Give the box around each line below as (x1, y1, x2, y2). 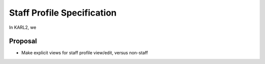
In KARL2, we (9, 24, 36, 30)
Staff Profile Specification (9, 7, 117, 18)
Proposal (9, 37, 37, 45)
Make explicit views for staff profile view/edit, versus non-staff (21, 50, 148, 56)
